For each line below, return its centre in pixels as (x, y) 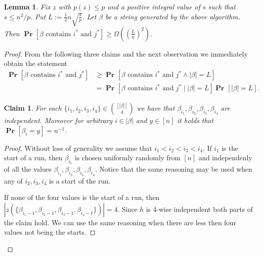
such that (222, 6)
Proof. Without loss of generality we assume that (78, 148)
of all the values (28, 169)
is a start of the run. (80, 180)
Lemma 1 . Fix (27, 6)
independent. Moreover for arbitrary (58, 120)
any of (13, 180)
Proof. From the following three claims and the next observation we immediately (126, 53)
